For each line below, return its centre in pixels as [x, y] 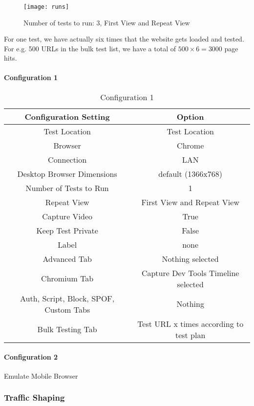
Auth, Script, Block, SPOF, [67, 298]
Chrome [190, 145]
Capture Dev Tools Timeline [190, 273]
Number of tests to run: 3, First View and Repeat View [107, 22]
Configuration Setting [67, 116]
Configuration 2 [31, 357]
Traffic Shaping [34, 397]
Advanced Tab [67, 258]
